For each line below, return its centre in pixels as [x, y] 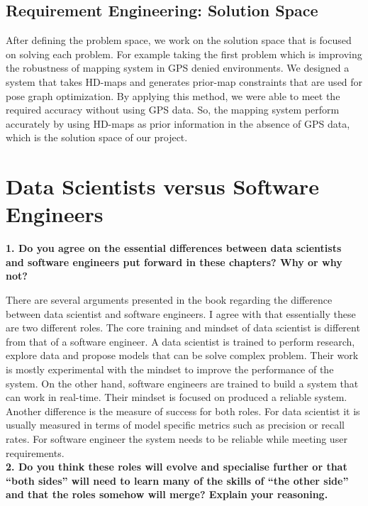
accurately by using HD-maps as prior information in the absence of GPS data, [178, 123]
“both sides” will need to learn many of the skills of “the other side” [177, 480]
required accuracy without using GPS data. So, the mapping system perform [173, 110]
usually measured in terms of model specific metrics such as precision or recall [175, 425]
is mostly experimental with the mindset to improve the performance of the [170, 369]
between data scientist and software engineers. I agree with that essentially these [181, 313]
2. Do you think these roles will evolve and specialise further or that [177, 467]
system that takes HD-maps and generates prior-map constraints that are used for [184, 81]
